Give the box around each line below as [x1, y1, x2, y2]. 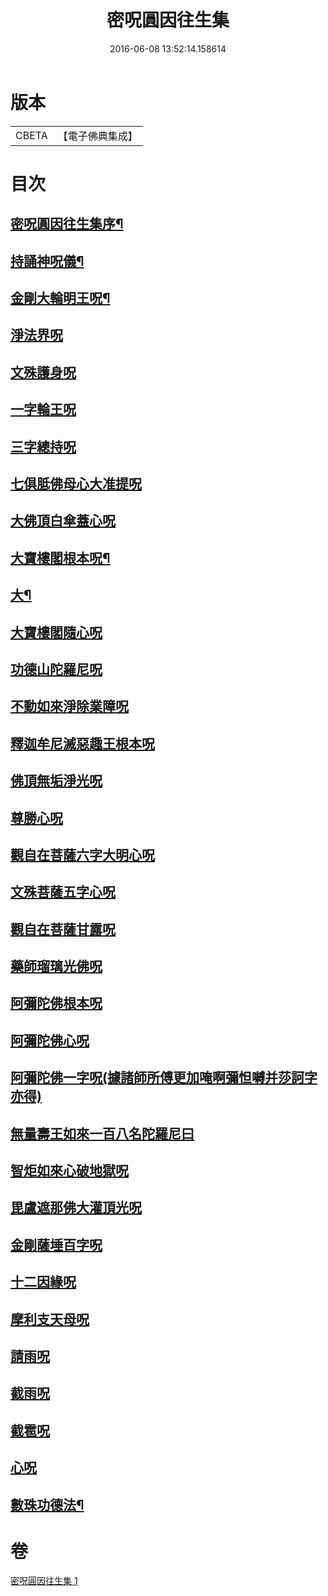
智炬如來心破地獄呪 [10, 1162, 129, 1180]
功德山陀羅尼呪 [10, 661, 103, 678]
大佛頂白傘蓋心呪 [10, 512, 116, 530]
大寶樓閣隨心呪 [10, 624, 103, 641]
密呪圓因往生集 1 [10, 1575, 78, 1587]
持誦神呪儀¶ [10, 252, 85, 270]
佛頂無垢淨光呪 [10, 772, 103, 790]
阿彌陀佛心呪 [10, 1032, 90, 1049]
